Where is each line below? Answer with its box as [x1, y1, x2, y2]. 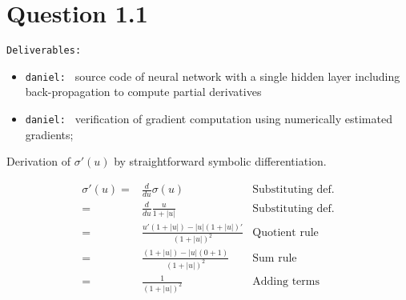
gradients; [25, 126, 74, 142]
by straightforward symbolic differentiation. [114, 153, 327, 170]
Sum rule [252, 252, 297, 264]
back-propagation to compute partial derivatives [25, 83, 262, 100]
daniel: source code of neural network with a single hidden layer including [25, 67, 400, 84]
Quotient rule [252, 226, 319, 238]
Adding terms [252, 276, 320, 288]
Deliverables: [6, 45, 82, 57]
